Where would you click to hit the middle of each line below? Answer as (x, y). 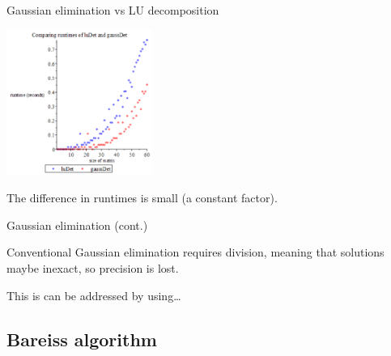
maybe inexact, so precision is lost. (93, 267)
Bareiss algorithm (82, 339)
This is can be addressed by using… (94, 295)
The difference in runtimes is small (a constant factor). (142, 198)
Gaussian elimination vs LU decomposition (113, 10)
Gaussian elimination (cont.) (77, 225)
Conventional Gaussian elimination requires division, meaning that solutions (195, 252)
